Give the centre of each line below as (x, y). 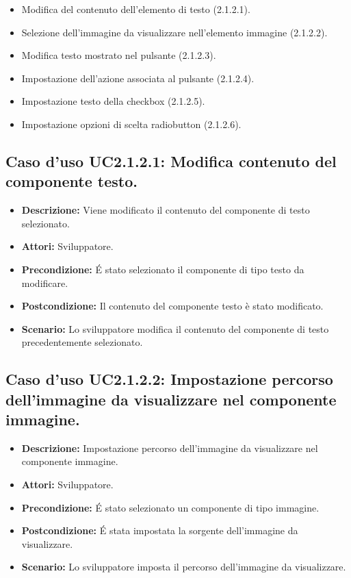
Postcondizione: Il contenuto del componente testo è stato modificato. (172, 306)
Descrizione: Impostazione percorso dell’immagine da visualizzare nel (170, 448)
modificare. (45, 282)
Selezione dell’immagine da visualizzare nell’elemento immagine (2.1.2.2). (174, 32)
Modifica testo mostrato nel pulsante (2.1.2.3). (119, 55)
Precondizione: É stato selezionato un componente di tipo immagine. (170, 507)
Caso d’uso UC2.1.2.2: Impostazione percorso (169, 379)
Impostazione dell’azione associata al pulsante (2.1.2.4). (138, 78)
